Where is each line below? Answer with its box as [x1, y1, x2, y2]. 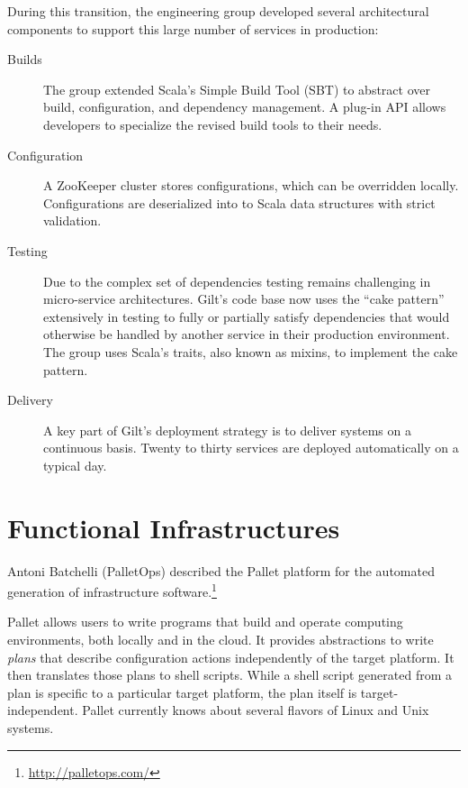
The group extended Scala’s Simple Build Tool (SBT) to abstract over [43, 79, 430, 98]
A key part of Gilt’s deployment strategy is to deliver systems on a [43, 420, 411, 439]
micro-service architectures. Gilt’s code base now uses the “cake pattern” [43, 289, 445, 308]
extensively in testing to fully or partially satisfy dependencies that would [43, 307, 450, 325]
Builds [7, 50, 42, 69]
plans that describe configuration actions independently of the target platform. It [7, 647, 454, 666]
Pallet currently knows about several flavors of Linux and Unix [82, 701, 429, 719]
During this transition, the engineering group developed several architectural [7, 2, 429, 20]
